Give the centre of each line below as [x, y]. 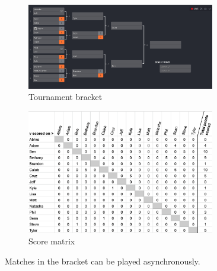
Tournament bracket [66, 97]
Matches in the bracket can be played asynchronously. [103, 261]
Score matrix [52, 241]
